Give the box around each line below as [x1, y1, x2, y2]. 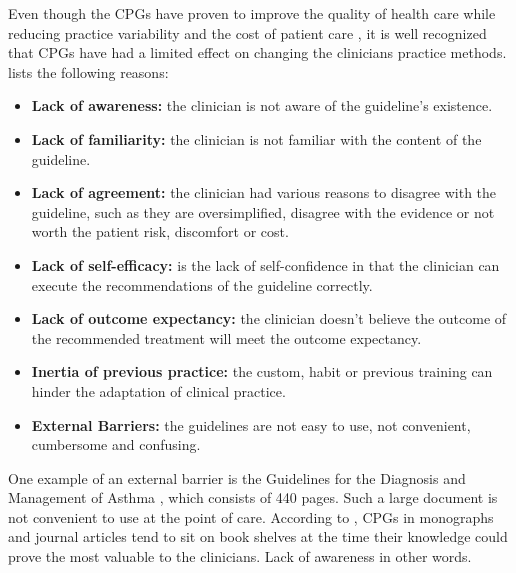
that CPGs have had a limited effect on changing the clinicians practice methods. [8, 42, 507, 63]
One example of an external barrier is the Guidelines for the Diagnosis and [8, 467, 466, 488]
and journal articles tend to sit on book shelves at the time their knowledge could [8, 526, 508, 547]
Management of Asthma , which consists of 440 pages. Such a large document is [8, 487, 498, 508]
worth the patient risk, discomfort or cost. [31, 221, 289, 242]
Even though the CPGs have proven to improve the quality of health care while [8, 3, 496, 23]
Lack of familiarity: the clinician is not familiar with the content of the [31, 128, 482, 149]
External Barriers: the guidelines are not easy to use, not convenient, [31, 414, 471, 435]
